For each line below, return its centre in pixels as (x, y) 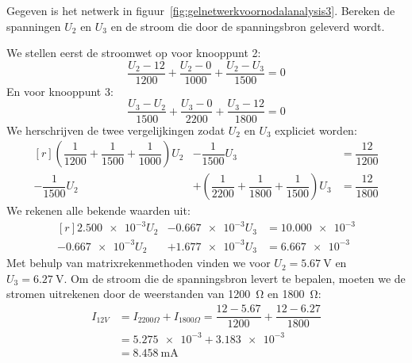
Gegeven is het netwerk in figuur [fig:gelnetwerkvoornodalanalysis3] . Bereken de (201, 10)
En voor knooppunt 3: (60, 91)
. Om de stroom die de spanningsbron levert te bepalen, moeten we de (235, 278)
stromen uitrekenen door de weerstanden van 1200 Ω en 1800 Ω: (164, 294)
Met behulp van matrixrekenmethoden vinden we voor (139, 263)
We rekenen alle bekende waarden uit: (98, 210)
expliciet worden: (316, 130)
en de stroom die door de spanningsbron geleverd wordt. (248, 26)
